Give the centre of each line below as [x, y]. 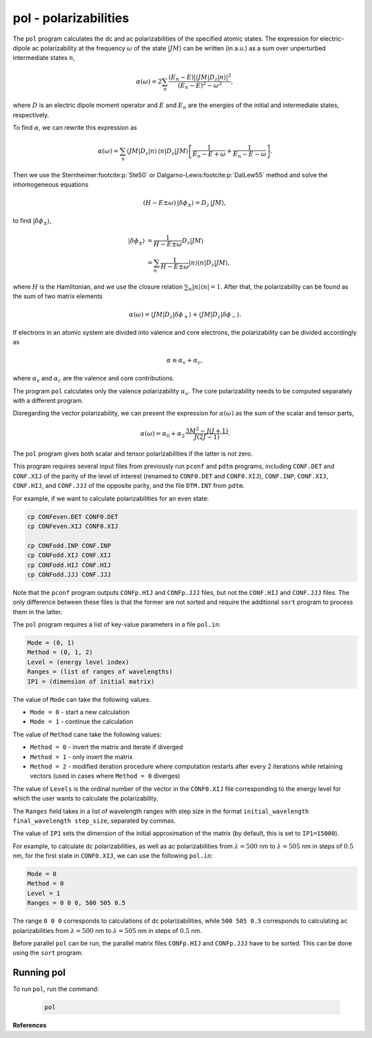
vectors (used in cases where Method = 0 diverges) [105, 776]
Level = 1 [44, 893]
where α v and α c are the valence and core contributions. [94, 379]
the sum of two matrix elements [58, 296]
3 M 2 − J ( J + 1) [207, 430]
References [30, 1026]
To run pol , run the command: [56, 989]
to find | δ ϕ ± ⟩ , [32, 222]
